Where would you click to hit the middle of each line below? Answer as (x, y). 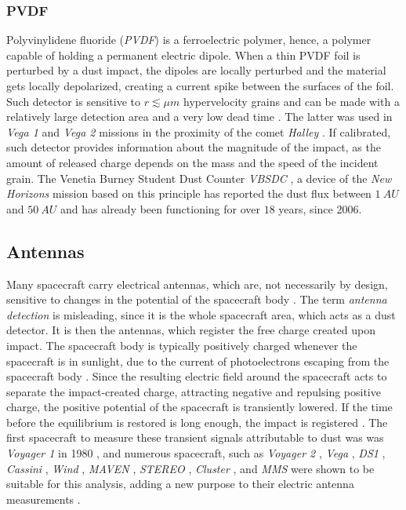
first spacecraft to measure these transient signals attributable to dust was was (195, 437)
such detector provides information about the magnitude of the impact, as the (194, 147)
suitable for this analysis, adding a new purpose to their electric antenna (180, 484)
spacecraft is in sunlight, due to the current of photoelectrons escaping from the (198, 361)
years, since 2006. (320, 208)
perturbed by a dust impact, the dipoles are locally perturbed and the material (196, 70)
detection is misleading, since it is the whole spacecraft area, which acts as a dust (201, 314)
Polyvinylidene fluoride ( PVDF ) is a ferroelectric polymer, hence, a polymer (189, 40)
